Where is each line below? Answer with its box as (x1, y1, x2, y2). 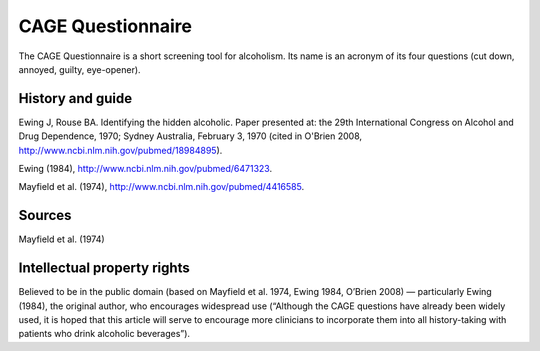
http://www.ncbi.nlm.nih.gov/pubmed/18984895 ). (18, 144, 223, 156)
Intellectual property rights (18, 260, 190, 277)
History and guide (18, 90, 133, 107)
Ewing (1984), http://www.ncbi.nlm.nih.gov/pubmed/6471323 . (18, 163, 273, 175)
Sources (18, 207, 72, 224)
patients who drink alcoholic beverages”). (18, 328, 190, 340)
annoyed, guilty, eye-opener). (18, 63, 141, 75)
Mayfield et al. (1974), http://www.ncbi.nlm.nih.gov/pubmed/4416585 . (18, 181, 305, 193)
